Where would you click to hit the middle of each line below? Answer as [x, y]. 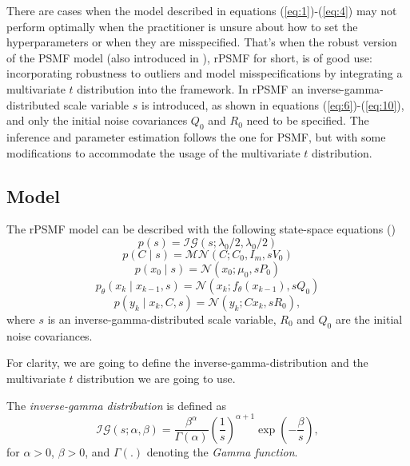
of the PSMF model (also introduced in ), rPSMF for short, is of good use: [189, 57]
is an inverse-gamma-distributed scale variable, [162, 319]
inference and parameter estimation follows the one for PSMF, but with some [196, 136]
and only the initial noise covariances [97, 120]
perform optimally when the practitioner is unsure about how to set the [182, 26]
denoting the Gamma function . [222, 451]
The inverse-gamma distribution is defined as [117, 405]
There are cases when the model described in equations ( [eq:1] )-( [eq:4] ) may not [202, 10]
